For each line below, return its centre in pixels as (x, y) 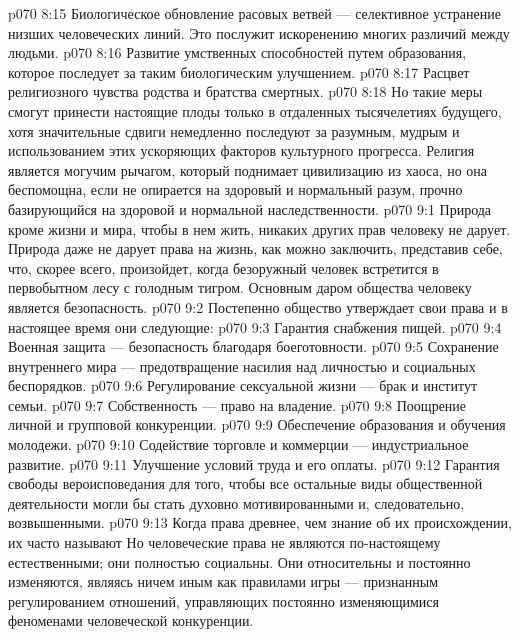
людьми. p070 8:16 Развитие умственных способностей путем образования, (237, 52)
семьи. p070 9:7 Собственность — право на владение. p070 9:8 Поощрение (237, 404)
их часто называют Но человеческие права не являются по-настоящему (224, 542)
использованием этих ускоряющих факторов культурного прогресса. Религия (241, 150)
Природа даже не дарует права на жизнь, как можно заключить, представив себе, (255, 248)
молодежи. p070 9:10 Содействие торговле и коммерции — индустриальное (238, 444)
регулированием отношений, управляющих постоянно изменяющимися (223, 600)
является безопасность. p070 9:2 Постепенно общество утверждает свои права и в (258, 306)
